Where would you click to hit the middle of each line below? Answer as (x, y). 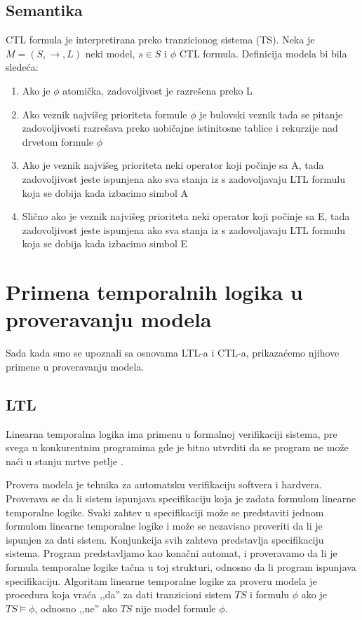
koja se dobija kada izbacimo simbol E (105, 243)
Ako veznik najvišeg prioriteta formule (105, 114)
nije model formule (176, 608)
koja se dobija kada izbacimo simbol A (105, 192)
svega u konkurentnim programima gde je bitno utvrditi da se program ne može (177, 447)
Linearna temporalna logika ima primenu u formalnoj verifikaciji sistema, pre (172, 433)
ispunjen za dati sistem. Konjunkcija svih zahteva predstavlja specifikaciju (165, 539)
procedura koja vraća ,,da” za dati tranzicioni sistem (119, 594)
